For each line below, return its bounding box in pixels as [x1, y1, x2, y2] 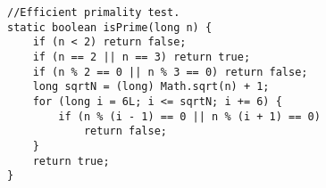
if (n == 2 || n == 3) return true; [32, 50, 251, 63]
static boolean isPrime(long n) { [7, 20, 213, 34]
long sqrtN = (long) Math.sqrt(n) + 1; [32, 80, 270, 94]
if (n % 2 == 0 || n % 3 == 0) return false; [32, 65, 308, 78]
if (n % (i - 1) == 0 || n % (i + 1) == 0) [58, 110, 321, 123]
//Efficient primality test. [7, 6, 180, 19]
